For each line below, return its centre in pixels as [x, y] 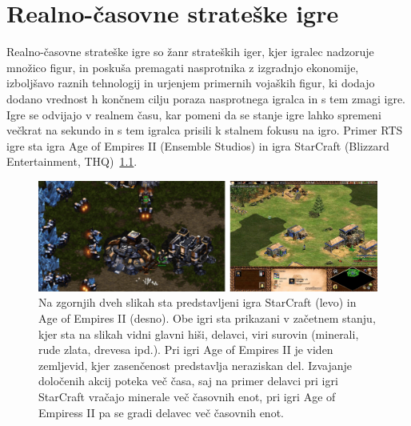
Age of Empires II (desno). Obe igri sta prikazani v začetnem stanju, [207, 317]
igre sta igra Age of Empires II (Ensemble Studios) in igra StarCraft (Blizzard [198, 145]
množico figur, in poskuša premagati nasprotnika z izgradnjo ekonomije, [183, 67]
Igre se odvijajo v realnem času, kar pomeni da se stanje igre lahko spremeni [194, 114]
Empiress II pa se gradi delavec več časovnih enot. [161, 412]
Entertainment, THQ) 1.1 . [72, 161]
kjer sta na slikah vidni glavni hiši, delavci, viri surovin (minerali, [199, 334]
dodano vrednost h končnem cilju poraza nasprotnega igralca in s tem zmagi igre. [206, 98]
